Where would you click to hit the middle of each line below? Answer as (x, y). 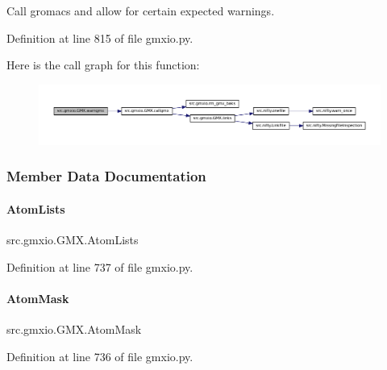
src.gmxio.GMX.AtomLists (73, 239)
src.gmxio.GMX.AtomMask (74, 328)
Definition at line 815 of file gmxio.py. (100, 37)
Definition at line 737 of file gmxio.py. (100, 266)
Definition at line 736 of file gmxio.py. (100, 356)
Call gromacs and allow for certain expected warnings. (141, 10)
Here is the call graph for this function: (103, 65)
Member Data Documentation (106, 176)
